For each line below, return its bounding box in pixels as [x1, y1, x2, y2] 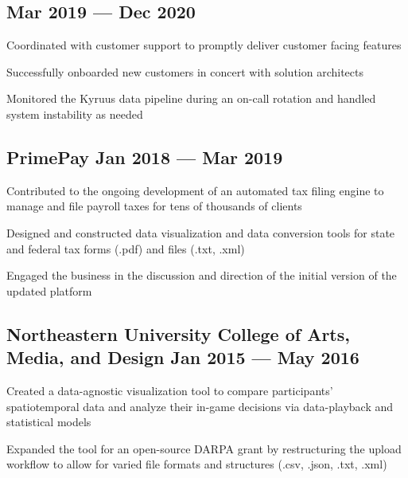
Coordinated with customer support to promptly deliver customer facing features [6, 37, 402, 53]
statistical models [6, 413, 91, 430]
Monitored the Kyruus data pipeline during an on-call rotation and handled [6, 90, 376, 107]
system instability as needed [6, 105, 143, 122]
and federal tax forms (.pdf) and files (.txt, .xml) [6, 240, 245, 257]
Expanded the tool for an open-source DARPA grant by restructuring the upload [6, 440, 402, 456]
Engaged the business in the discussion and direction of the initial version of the [6, 267, 397, 284]
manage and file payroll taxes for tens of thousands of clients [6, 198, 302, 214]
